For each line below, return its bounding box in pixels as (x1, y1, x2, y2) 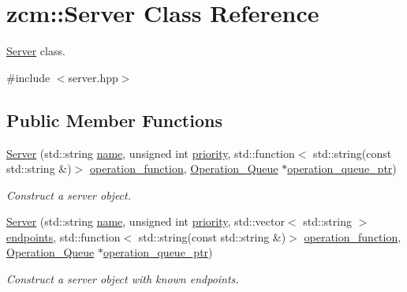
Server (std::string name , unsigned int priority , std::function (6, 144, 295, 161)
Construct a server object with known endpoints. (6, 271, 239, 287)
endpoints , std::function (6, 228, 121, 245)
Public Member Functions (6, 107, 222, 132)
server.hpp (68, 69, 118, 85)
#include (6, 69, 50, 85)
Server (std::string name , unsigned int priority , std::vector (6, 213, 285, 230)
